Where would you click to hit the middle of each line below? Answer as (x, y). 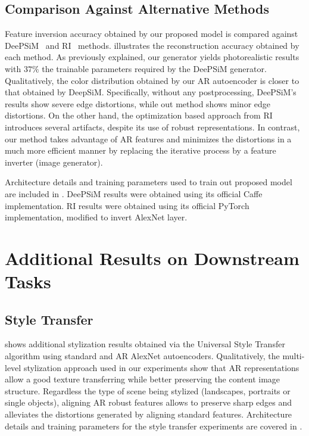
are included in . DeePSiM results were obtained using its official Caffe (134, 193)
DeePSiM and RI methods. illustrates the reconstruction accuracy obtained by (152, 45)
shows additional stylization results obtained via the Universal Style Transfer (145, 344)
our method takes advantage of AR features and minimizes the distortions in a (148, 138)
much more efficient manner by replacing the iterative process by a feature (141, 150)
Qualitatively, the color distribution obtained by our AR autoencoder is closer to (152, 80)
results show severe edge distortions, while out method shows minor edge (138, 103)
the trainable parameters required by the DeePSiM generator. (154, 68)
